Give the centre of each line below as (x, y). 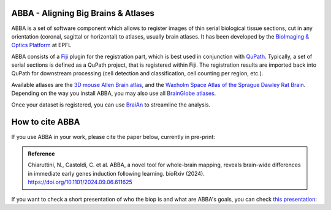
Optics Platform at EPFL (41, 45)
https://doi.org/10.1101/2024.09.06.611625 (80, 182)
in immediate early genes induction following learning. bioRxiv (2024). (116, 173)
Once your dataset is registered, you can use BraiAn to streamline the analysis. (111, 105)
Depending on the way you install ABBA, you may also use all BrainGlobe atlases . (114, 93)
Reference (41, 154)
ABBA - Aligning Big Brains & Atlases (83, 13)
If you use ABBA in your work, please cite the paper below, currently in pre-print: (113, 137)
